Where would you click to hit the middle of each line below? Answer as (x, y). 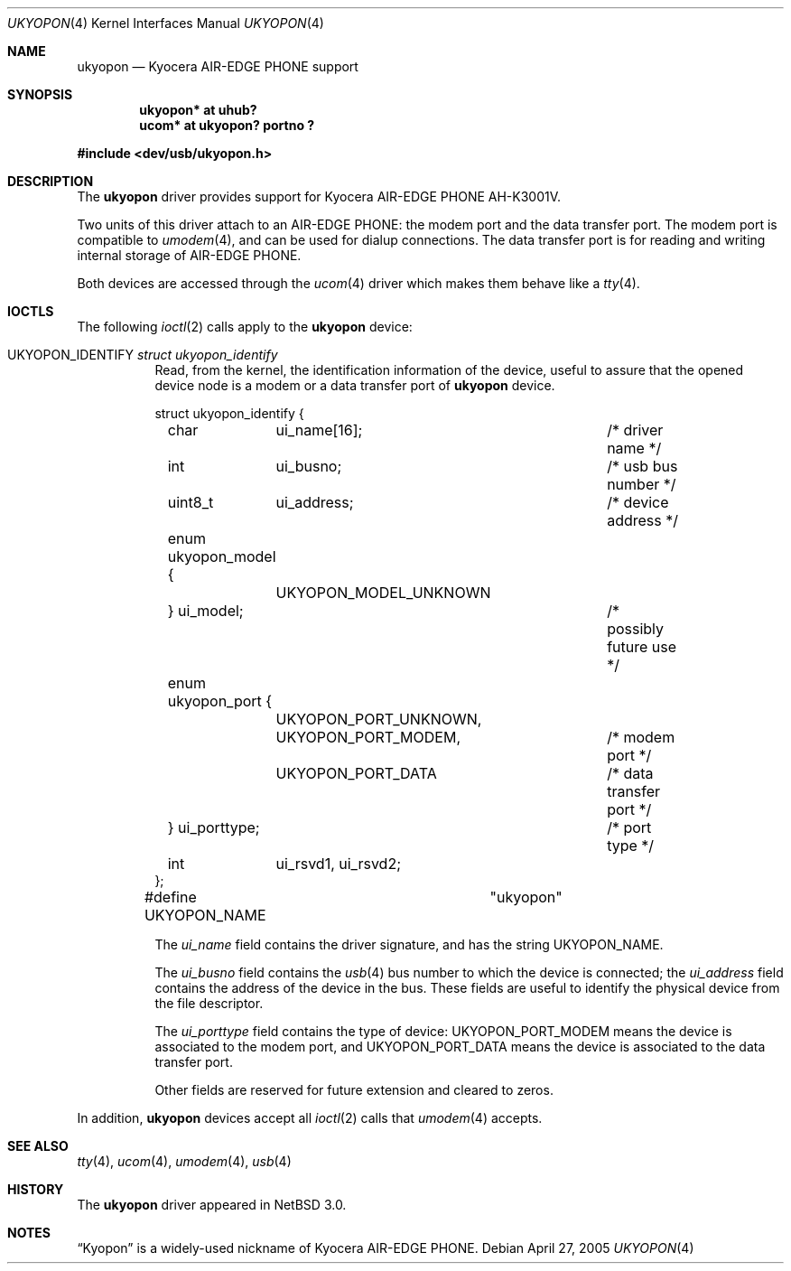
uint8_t (191, 502)
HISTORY (36, 1189)
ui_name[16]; (319, 430)
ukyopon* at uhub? (198, 110)
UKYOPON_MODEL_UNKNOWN (383, 593)
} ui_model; (205, 611)
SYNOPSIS (40, 94)
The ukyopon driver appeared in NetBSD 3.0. (212, 1205)
